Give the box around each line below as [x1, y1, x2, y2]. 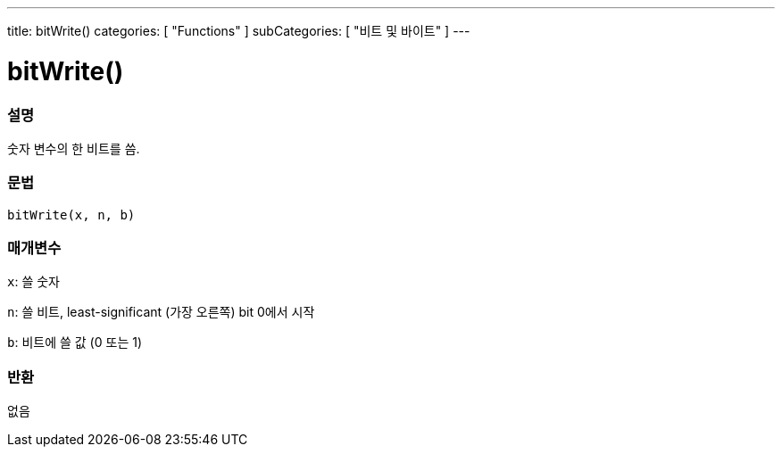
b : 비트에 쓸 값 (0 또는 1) [7, 334, 142, 351]
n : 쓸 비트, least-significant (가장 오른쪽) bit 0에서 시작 [7, 304, 315, 320]
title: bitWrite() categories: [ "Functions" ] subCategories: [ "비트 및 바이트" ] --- [7, 23, 470, 38]
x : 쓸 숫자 [7, 274, 60, 290]
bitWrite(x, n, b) [7, 207, 136, 222]
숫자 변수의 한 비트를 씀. [7, 140, 140, 156]
